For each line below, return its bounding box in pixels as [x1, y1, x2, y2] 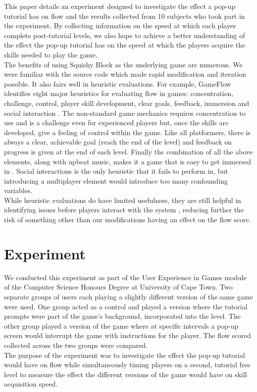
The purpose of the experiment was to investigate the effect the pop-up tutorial [4, 349, 245, 360]
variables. [4, 185, 33, 196]
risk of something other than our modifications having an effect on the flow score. [4, 214, 251, 225]
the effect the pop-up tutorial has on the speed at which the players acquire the [4, 40, 246, 50]
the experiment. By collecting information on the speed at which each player [4, 20, 236, 31]
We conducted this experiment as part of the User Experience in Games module [4, 272, 247, 282]
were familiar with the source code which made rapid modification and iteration [4, 69, 247, 79]
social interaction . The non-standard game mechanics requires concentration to [4, 107, 246, 118]
